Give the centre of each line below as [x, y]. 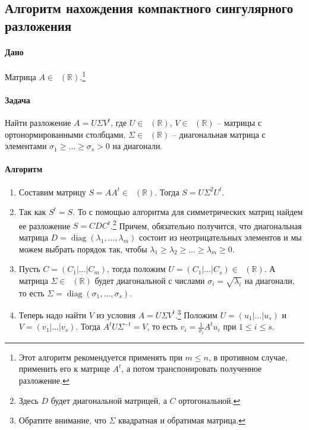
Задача [18, 99]
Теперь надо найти [53, 314]
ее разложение [45, 225]
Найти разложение [38, 123]
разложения [38, 25]
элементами [26, 146]
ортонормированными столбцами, [65, 134]
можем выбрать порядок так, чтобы [83, 249]
